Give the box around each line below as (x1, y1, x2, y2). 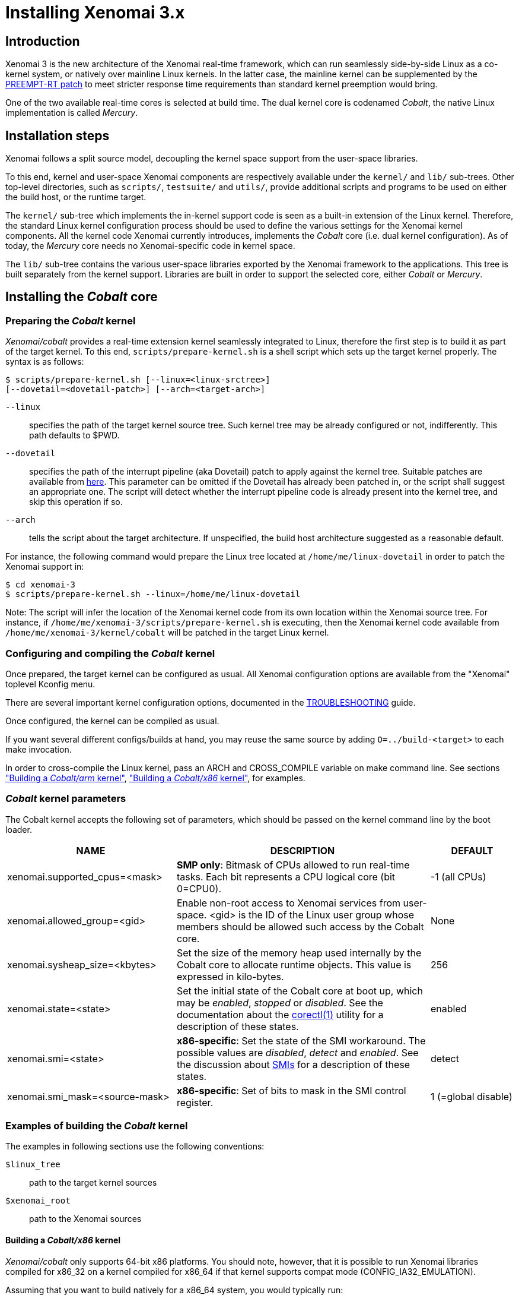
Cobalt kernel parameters (5, 792, 126, 805)
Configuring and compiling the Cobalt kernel (5, 647, 215, 659)
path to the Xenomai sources (29, 1214, 142, 1224)
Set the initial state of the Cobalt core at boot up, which (176, 984, 423, 997)
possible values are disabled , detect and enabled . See (176, 1046, 419, 1059)
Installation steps (5, 128, 110, 143)
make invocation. (5, 744, 72, 754)
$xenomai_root (5, 1196, 71, 1206)
